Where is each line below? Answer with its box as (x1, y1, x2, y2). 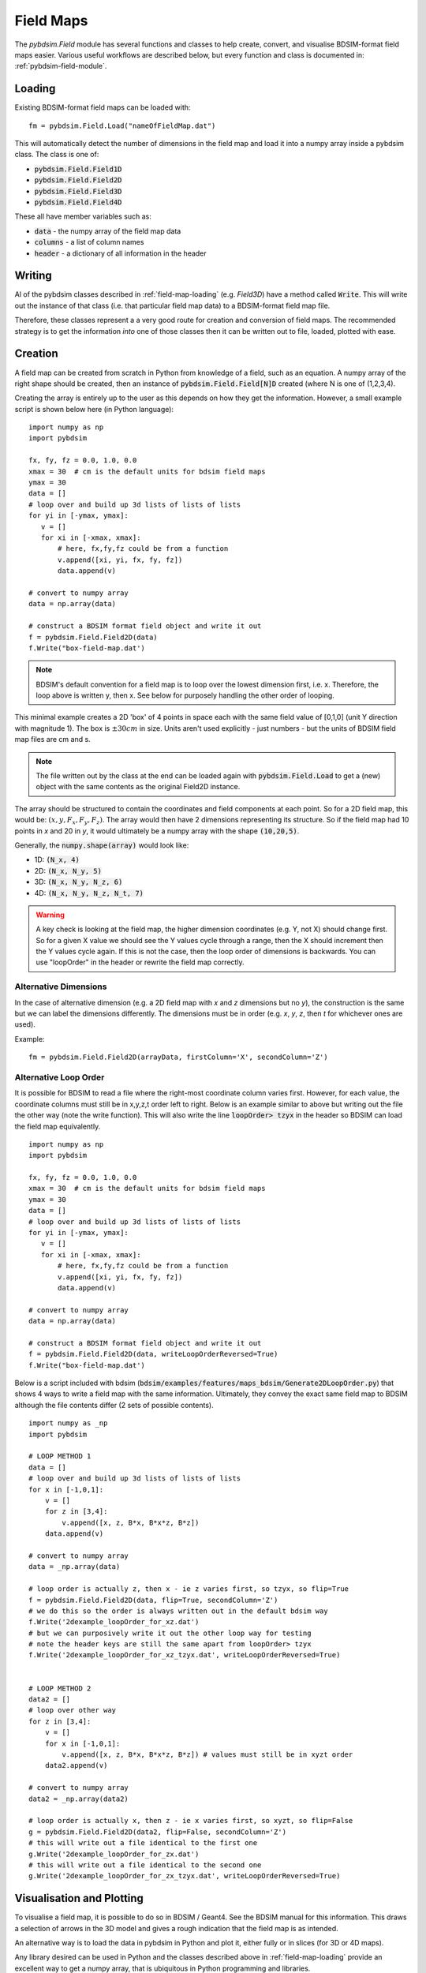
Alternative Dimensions (14, 981, 107, 992)
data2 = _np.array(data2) (28, 1794, 129, 1803)
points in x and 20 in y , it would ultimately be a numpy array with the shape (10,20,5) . (14, 826, 300, 836)
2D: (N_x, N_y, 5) (34, 866, 103, 875)
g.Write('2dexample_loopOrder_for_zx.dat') (28, 1849, 200, 1859)
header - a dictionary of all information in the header (34, 249, 207, 258)
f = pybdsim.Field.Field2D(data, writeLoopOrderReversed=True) (28, 1350, 278, 1359)
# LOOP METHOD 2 (28, 1683, 92, 1693)
